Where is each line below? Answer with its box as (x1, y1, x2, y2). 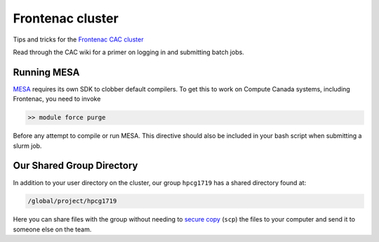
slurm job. (13, 141, 42, 150)
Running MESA (13, 66, 80, 78)
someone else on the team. (13, 225, 92, 234)
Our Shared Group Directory (13, 160, 138, 172)
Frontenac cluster (13, 11, 119, 26)
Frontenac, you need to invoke (13, 95, 101, 103)
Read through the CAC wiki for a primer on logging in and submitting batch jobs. (13, 48, 245, 56)
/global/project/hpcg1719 (27, 197, 117, 205)
